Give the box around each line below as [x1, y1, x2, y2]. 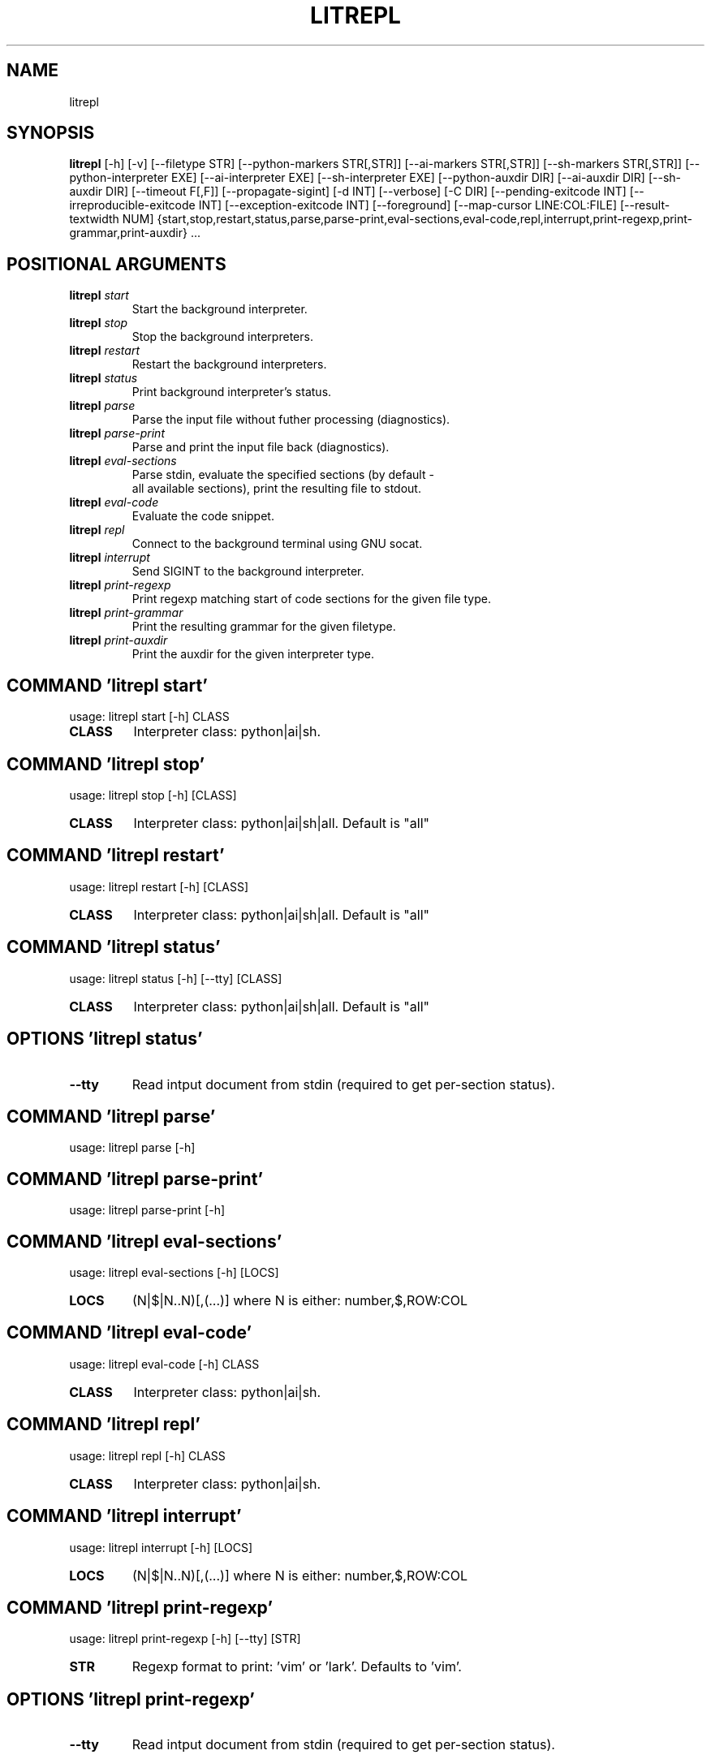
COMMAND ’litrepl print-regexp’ [6, 1597, 273, 1618]
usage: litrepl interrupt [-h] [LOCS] [69, 1540, 253, 1554]
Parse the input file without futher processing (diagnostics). [131, 412, 450, 427]
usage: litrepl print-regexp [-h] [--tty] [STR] [69, 1632, 301, 1646]
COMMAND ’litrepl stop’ [6, 753, 205, 774]
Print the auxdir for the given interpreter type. [131, 647, 375, 662]
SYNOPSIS [6, 123, 95, 144]
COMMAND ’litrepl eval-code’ [6, 1322, 252, 1343]
